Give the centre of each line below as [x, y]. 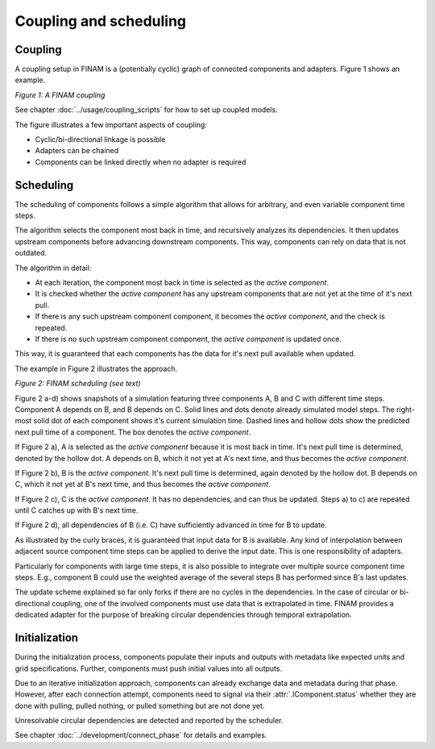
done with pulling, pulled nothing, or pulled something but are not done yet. [140, 705]
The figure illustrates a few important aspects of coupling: [111, 124]
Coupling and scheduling [101, 21]
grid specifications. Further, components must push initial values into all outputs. [148, 668]
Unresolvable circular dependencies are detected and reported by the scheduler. [149, 721]
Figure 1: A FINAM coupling [60, 95]
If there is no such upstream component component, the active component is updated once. [188, 339]
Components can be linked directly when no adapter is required [141, 162]
